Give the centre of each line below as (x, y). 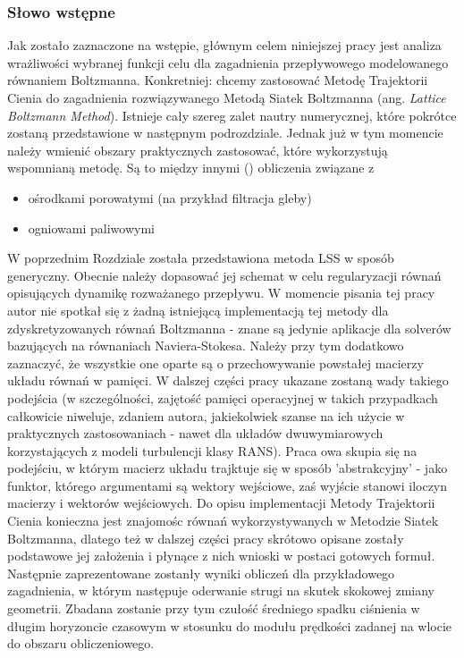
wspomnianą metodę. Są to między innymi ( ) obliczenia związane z (191, 168)
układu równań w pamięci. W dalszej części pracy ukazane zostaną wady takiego (228, 380)
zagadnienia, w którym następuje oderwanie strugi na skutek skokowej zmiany (221, 591)
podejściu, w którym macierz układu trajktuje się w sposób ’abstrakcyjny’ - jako (228, 468)
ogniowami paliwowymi (91, 228)
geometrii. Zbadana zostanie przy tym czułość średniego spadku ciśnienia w (214, 608)
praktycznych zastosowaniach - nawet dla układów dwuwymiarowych (195, 433)
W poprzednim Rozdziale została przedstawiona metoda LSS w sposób (201, 258)
